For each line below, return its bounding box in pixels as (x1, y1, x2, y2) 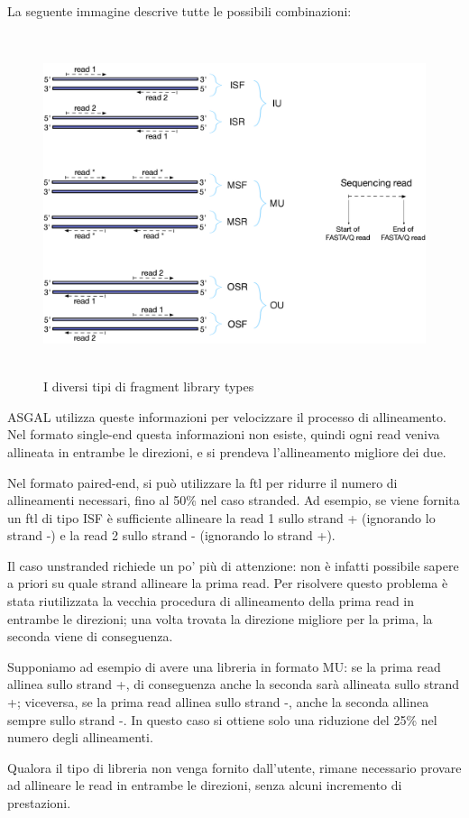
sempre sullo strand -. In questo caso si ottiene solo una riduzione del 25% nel (7, 710, 437, 729)
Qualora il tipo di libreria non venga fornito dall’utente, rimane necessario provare (7, 758, 462, 777)
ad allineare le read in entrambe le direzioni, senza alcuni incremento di (7, 776, 402, 795)
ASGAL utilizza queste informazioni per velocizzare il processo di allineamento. (7, 407, 446, 426)
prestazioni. (7, 794, 71, 812)
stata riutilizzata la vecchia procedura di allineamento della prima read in (7, 592, 415, 611)
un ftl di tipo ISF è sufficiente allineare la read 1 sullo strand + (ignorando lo (7, 508, 436, 527)
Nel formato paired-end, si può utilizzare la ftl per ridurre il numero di (7, 473, 398, 492)
